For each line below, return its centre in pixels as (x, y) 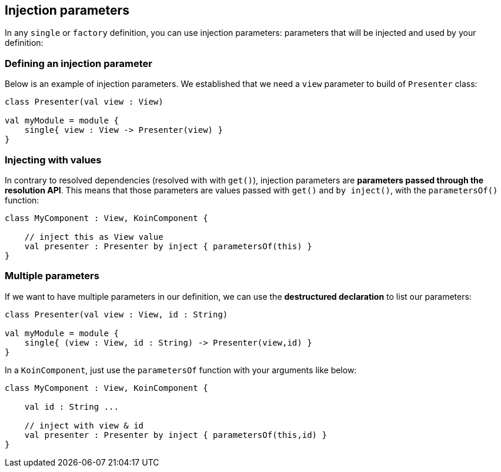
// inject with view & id (84, 425)
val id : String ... (71, 406)
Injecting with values (53, 160)
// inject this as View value (94, 237)
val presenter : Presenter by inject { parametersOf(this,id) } (176, 435)
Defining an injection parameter (79, 63)
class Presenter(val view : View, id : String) (116, 314)
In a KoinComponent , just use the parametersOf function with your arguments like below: (181, 370)
